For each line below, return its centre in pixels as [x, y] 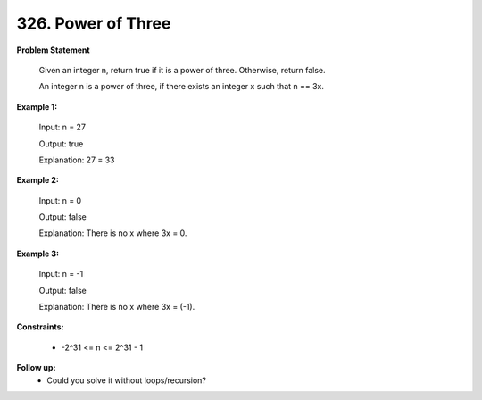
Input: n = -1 [61, 274]
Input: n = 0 [60, 200]
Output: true [61, 144]
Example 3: [38, 254]
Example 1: [37, 106]
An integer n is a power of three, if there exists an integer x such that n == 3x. [182, 87]
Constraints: [40, 327]
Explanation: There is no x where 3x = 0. [113, 233]
